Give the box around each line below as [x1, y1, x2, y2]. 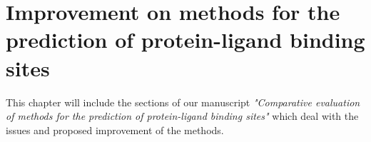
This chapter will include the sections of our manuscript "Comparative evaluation [6, 94, 360, 109]
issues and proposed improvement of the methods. [6, 122, 224, 137]
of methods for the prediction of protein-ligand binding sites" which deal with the [6, 108, 359, 123]
